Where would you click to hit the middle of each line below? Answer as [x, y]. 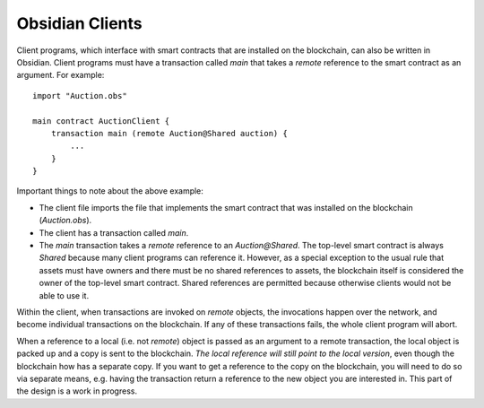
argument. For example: [60, 75]
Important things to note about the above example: [110, 191]
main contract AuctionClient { [101, 121]
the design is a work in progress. [77, 391]
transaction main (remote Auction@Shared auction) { [169, 133]
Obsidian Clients [79, 23]
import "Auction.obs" [80, 95]
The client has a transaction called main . [114, 232]
